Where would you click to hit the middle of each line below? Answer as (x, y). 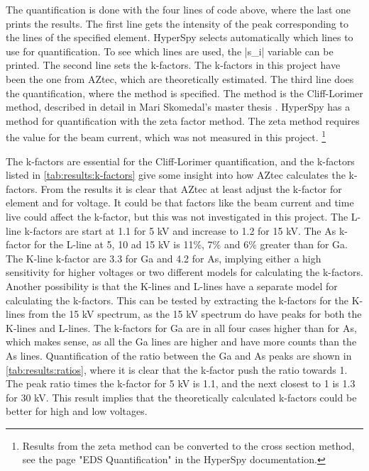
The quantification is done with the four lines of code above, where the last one (178, 9)
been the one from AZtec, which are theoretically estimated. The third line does (180, 78)
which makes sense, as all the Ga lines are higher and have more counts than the (181, 342)
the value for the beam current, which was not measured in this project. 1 (166, 136)
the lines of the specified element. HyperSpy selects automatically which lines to (180, 37)
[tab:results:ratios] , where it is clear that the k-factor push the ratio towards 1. (177, 369)
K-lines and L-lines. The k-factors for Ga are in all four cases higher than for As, (181, 327)
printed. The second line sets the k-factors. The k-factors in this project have (173, 65)
